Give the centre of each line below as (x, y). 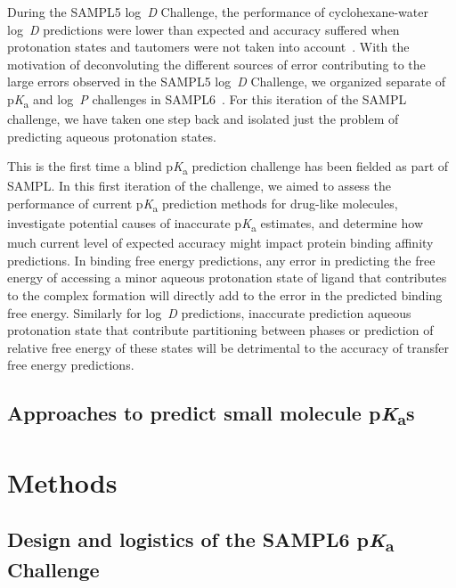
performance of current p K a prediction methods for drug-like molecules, (203, 204)
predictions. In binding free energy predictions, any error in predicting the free (221, 260)
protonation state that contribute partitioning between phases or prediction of (220, 330)
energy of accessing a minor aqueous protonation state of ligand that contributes (227, 278)
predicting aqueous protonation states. (112, 136)
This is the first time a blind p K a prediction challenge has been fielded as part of (228, 167)
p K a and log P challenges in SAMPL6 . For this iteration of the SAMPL (207, 100)
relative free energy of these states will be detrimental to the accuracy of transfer (228, 347)
